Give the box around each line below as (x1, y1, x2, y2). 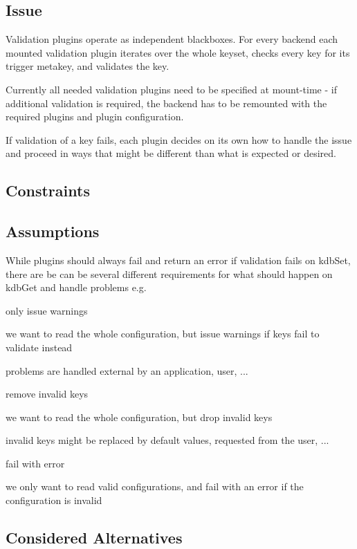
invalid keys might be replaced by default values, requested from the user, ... (6, 433, 329, 447)
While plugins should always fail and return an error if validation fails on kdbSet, (6, 252, 351, 267)
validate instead (6, 339, 73, 354)
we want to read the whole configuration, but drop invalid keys (6, 409, 273, 424)
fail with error (6, 456, 65, 470)
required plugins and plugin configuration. (6, 109, 184, 124)
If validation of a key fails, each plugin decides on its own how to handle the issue (6, 132, 352, 147)
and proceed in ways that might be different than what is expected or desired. (6, 146, 336, 160)
